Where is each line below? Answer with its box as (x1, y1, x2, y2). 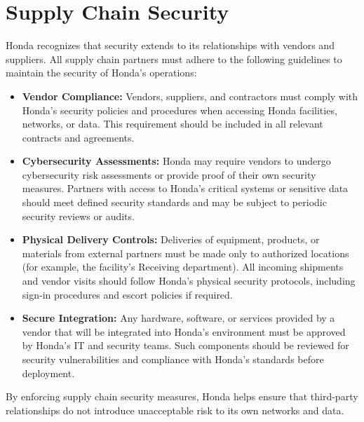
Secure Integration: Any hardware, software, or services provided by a (22, 311, 335, 325)
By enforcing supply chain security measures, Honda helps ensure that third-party (6, 389, 358, 404)
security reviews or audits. (22, 208, 135, 223)
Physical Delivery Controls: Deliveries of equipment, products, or (22, 232, 320, 247)
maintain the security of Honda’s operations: (6, 65, 197, 80)
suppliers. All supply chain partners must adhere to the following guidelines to (6, 51, 342, 66)
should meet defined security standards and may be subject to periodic (22, 195, 327, 210)
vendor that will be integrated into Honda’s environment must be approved (22, 324, 346, 339)
